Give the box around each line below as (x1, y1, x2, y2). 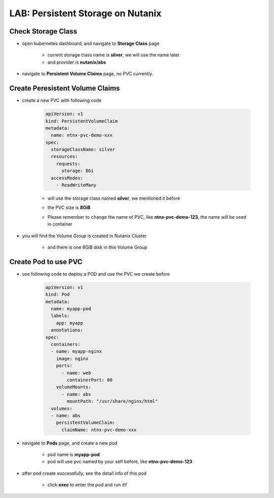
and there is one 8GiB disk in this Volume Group (47, 244, 148, 250)
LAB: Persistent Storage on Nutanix (9, 8, 162, 19)
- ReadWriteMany (56, 182, 96, 188)
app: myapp (56, 320, 83, 326)
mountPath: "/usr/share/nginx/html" (66, 398, 158, 404)
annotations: (51, 327, 83, 333)
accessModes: (51, 175, 83, 181)
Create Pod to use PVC (9, 257, 83, 266)
